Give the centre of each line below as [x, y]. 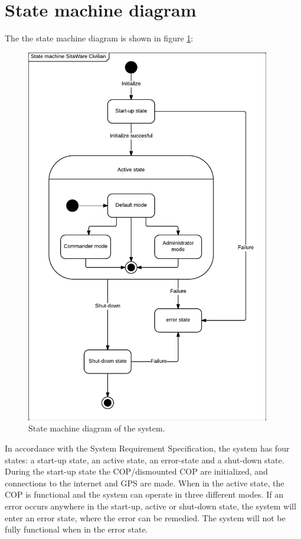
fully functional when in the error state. [76, 529]
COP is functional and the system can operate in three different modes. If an [144, 494]
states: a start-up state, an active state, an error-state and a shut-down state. [145, 460]
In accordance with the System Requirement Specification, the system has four [147, 448]
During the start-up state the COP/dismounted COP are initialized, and [136, 471]
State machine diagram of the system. [97, 428]
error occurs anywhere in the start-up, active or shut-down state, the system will [150, 506]
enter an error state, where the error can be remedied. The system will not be [145, 517]
